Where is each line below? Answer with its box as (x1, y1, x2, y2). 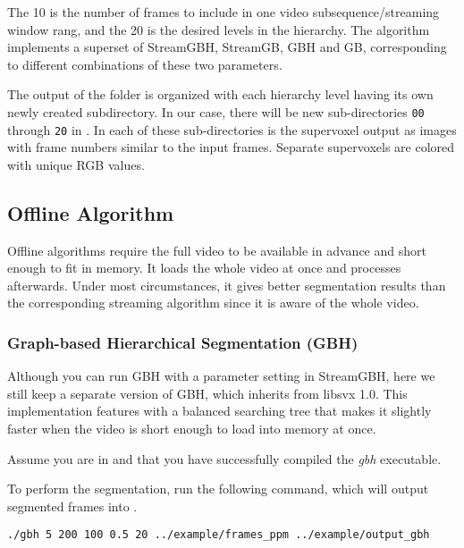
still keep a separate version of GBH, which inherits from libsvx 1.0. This (7, 384, 408, 402)
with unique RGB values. (7, 155, 145, 173)
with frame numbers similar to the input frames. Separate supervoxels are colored (7, 138, 455, 156)
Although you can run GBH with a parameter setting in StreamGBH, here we (7, 367, 435, 385)
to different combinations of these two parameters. (7, 55, 283, 73)
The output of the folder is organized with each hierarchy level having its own (7, 85, 434, 104)
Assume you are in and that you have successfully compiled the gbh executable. (7, 449, 442, 468)
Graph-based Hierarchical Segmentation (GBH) (7, 331, 359, 353)
